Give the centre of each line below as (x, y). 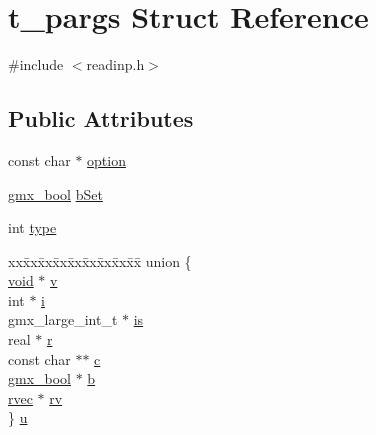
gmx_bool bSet (55, 193)
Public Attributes (101, 118)
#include (36, 64)
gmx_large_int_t (63, 319)
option (106, 159)
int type (32, 227)
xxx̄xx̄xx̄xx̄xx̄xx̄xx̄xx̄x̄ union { (100, 260)
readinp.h (115, 64)
